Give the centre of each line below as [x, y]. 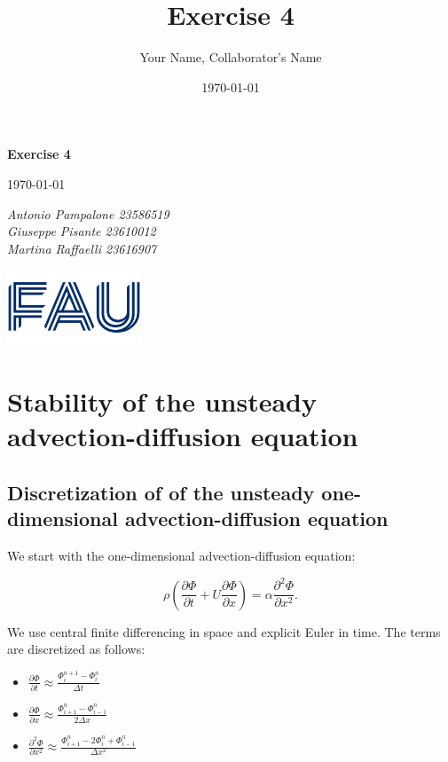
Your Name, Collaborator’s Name [231, 57]
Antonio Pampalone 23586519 [88, 213]
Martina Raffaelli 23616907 [82, 248]
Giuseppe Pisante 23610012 [82, 231]
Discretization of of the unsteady [161, 492]
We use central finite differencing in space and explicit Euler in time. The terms [224, 631]
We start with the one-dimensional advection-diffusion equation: [181, 556]
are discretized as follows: [76, 649]
